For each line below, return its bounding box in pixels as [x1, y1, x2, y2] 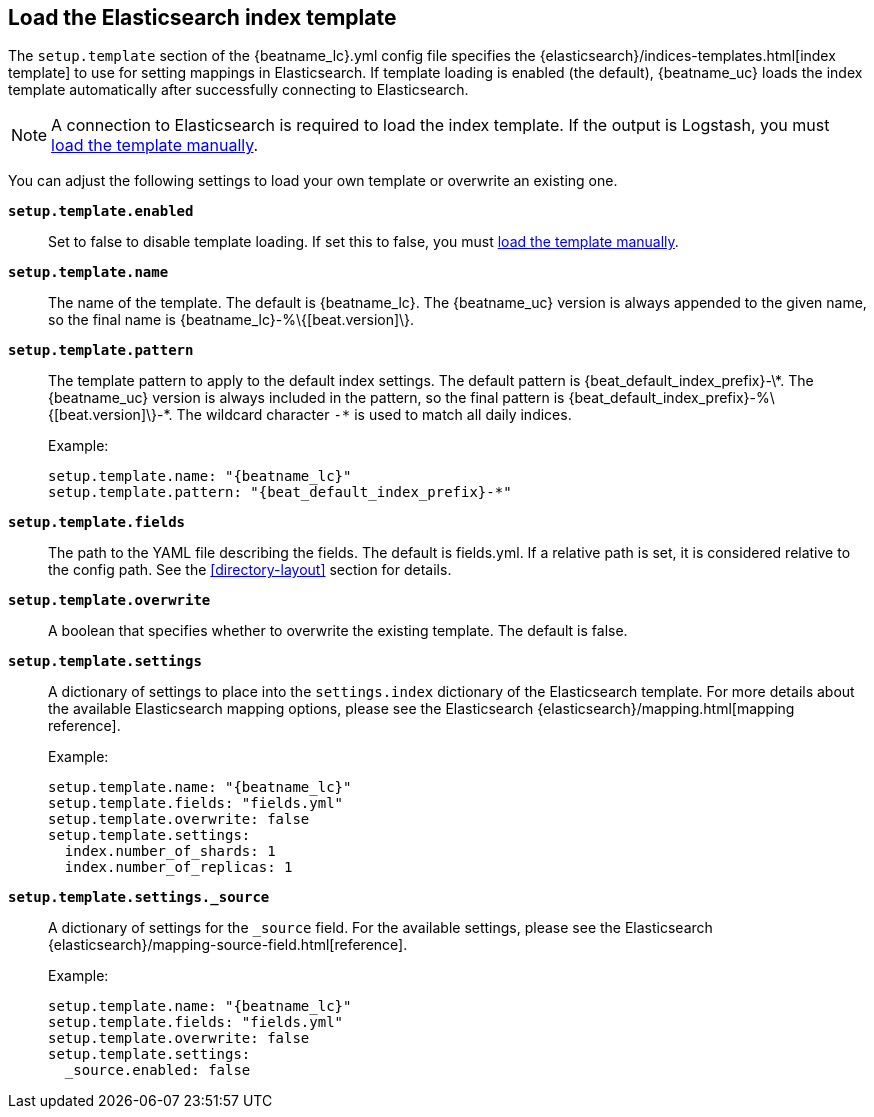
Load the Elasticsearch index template [8, 5, 397, 30]
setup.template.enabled [8, 203, 194, 220]
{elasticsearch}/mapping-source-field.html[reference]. [48, 936, 408, 954]
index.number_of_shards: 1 [64, 843, 276, 860]
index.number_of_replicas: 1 [64, 859, 293, 876]
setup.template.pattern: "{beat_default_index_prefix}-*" [48, 484, 512, 501]
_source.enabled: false [64, 1062, 251, 1079]
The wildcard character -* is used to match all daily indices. [176, 406, 572, 424]
